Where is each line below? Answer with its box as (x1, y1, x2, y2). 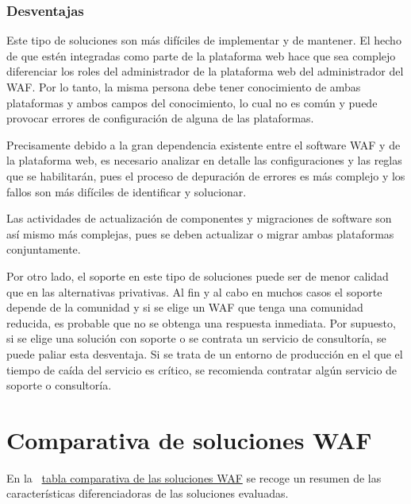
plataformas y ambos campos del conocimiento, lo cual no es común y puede (6, 94, 378, 110)
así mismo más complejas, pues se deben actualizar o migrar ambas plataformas (6, 225, 394, 242)
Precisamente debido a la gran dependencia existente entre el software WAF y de (6, 136, 401, 153)
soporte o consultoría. (6, 377, 112, 394)
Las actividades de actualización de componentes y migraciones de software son (6, 210, 392, 227)
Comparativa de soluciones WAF (6, 423, 372, 456)
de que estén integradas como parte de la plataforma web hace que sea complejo (6, 47, 396, 64)
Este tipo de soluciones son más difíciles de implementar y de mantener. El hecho (6, 32, 401, 48)
